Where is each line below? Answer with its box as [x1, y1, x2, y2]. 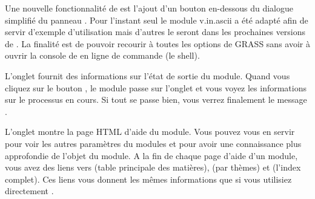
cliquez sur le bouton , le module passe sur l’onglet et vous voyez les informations [5, 81, 307, 94]
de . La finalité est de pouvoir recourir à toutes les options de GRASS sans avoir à [5, 37, 310, 50]
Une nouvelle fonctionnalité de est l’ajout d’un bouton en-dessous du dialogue [5, 2, 293, 14]
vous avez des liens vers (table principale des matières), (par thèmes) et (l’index [5, 161, 301, 174]
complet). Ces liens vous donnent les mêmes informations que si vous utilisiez [5, 172, 292, 185]
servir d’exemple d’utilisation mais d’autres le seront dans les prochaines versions [5, 25, 306, 38]
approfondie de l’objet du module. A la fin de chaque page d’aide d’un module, [5, 149, 298, 161]
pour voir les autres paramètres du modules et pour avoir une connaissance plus [5, 137, 302, 149]
